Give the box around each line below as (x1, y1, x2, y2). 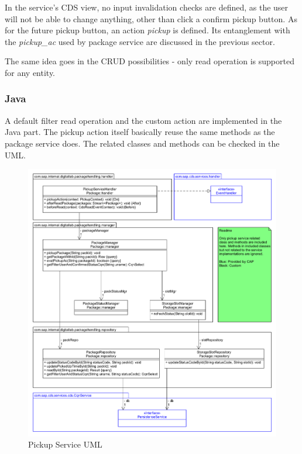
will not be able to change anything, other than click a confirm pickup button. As (5, 12, 297, 25)
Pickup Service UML (28, 438, 102, 450)
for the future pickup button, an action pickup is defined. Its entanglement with (5, 24, 290, 36)
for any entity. (5, 66, 56, 78)
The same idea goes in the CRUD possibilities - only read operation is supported (5, 55, 294, 67)
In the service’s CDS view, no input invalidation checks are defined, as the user (5, 1, 289, 13)
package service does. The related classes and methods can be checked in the (5, 137, 280, 149)
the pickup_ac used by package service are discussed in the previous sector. (5, 35, 275, 47)
